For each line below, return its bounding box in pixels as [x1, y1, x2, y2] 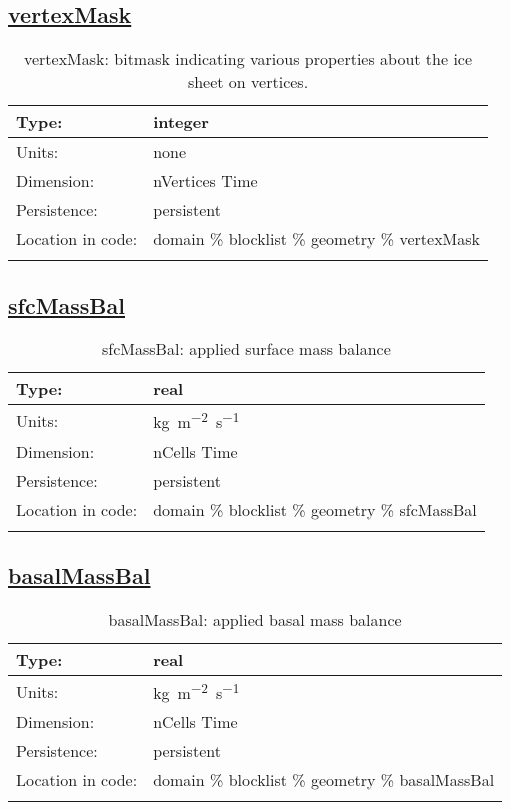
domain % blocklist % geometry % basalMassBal [153, 768, 495, 792]
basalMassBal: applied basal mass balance [108, 607, 402, 631]
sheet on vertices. [187, 70, 309, 94]
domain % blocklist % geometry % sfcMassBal [153, 497, 477, 521]
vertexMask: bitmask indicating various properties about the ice [23, 47, 473, 71]
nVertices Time [153, 169, 258, 193]
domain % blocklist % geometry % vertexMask [153, 227, 481, 251]
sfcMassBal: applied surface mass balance [102, 337, 391, 361]
